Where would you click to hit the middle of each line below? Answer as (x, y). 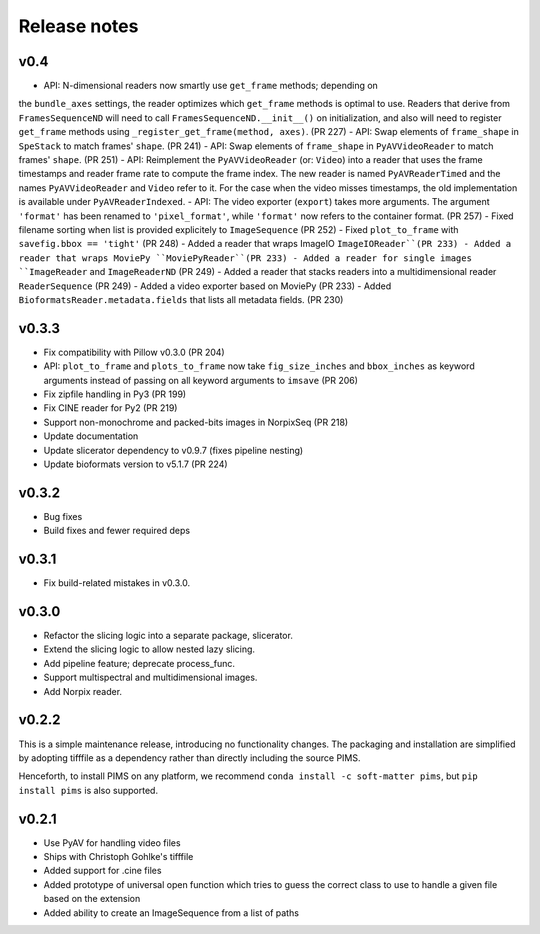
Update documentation (91, 436)
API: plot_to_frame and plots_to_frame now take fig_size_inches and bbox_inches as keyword (259, 366)
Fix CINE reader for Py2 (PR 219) (110, 408)
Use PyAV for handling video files (112, 842)
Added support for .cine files (102, 871)
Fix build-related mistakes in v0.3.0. (116, 583)
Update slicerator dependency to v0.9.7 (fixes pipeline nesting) (173, 450)
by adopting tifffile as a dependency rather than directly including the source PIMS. (189, 757)
